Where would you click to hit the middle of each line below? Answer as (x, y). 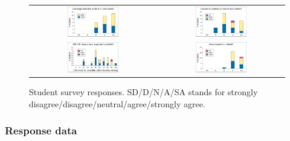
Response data (41, 130)
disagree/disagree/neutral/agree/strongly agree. (117, 103)
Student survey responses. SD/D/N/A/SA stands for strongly (143, 92)
